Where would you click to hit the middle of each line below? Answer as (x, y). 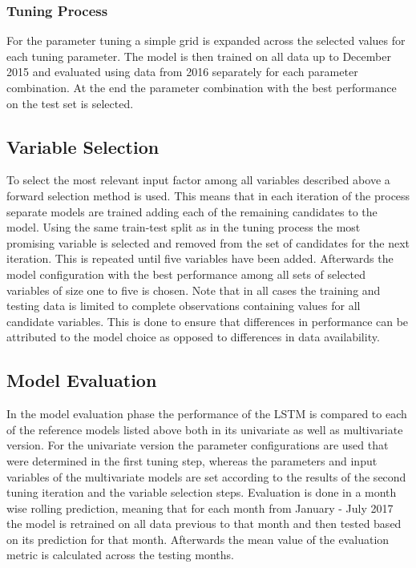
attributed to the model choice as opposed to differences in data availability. (193, 337)
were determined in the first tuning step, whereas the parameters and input (192, 460)
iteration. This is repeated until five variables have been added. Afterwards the (200, 258)
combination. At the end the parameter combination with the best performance (202, 87)
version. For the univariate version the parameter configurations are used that (198, 445)
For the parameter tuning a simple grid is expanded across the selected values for (206, 40)
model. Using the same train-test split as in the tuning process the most (184, 227)
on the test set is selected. (70, 103)
